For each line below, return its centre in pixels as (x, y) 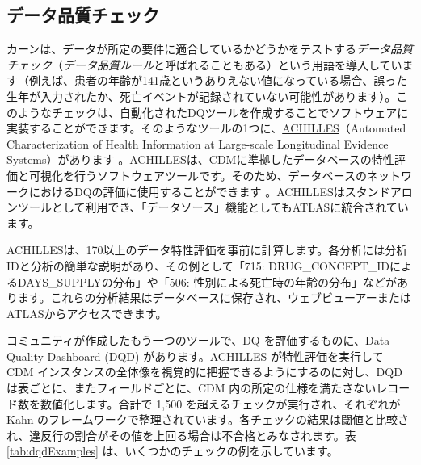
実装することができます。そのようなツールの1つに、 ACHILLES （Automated (206, 128)
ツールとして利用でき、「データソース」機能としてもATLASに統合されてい (213, 207)
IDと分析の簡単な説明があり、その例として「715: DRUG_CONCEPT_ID (198, 265)
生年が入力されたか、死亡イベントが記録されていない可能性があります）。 (202, 96)
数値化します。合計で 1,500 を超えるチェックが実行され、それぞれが (220, 403)
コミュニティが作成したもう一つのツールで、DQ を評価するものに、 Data (198, 340)
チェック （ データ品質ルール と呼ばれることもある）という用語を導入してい (204, 64)
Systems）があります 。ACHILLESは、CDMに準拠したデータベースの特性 (200, 159)
